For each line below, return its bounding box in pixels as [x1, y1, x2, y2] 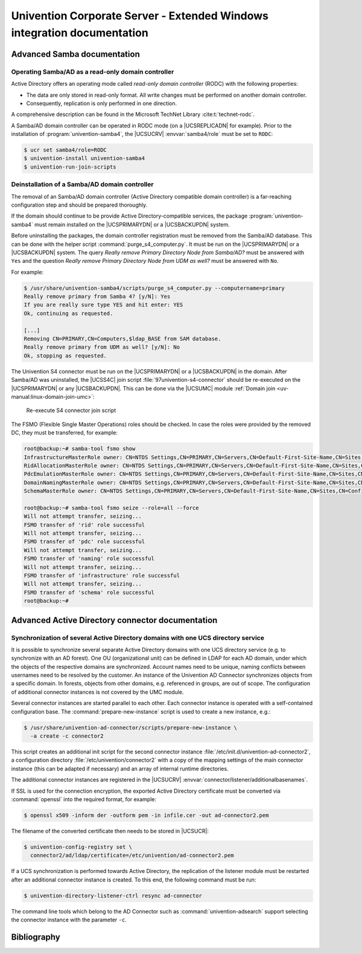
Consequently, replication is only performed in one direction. [26, 100, 177, 107]
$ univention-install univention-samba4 [24, 155, 145, 162]
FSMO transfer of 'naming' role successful [24, 555, 155, 562]
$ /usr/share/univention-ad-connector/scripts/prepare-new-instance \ [24, 724, 238, 731]
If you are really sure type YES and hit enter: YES [24, 301, 183, 308]
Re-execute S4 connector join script [26, 407, 116, 414]
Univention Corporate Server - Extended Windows [11, 9, 268, 22]
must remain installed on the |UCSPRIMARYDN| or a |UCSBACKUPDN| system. [34, 221, 230, 228]
